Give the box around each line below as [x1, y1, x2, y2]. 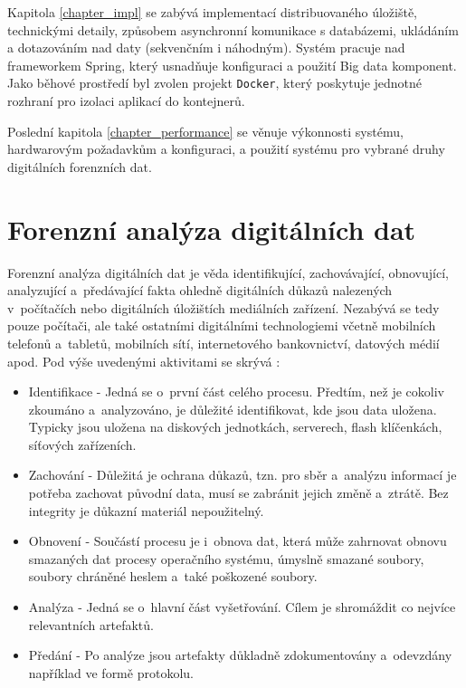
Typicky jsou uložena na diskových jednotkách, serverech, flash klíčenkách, [28, 417, 442, 436]
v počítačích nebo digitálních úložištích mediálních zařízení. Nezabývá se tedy [7, 298, 440, 317]
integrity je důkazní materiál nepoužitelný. [28, 501, 264, 520]
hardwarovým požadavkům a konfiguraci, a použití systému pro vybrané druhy [7, 139, 445, 158]
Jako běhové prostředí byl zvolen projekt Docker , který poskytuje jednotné [7, 73, 423, 92]
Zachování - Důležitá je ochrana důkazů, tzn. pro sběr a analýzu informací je [28, 465, 457, 484]
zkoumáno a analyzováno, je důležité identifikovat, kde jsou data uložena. [28, 399, 437, 418]
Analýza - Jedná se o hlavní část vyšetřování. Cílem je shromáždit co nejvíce [28, 597, 456, 616]
